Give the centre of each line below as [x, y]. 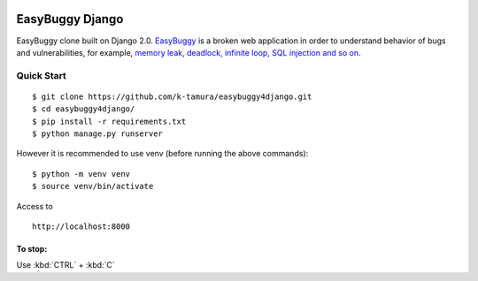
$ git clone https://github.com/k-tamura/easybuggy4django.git [172, 96]
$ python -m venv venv [81, 174]
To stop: [32, 248]
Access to [35, 206]
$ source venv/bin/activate [93, 186]
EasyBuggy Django [70, 19]
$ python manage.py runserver [98, 134]
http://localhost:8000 [81, 226]
